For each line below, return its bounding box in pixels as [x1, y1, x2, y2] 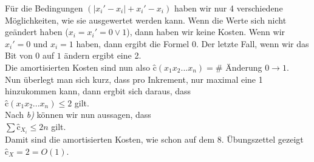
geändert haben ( [5, 25, 69, 38]
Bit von [5, 49, 33, 62]
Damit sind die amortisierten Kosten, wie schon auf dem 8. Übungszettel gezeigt [5, 133, 304, 146]
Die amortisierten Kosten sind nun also [5, 60, 150, 73]
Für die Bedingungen [5, 2, 83, 14]
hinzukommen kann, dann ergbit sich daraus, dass [5, 85, 191, 97]
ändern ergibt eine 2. [64, 49, 142, 62]
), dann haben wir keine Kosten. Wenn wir [126, 25, 285, 38]
